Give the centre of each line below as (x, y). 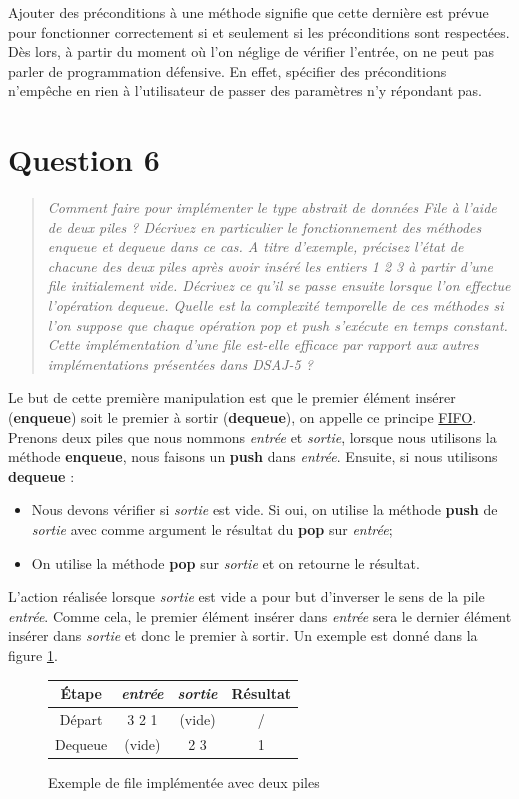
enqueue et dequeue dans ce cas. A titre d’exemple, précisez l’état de (255, 246)
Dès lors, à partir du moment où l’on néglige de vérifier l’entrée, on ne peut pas (251, 51)
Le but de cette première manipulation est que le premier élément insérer (232, 397)
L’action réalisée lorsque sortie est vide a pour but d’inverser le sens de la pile (246, 596)
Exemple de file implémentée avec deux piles (184, 781)
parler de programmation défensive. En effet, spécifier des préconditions (227, 70)
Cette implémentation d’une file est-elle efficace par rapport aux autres (263, 344)
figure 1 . (33, 654)
